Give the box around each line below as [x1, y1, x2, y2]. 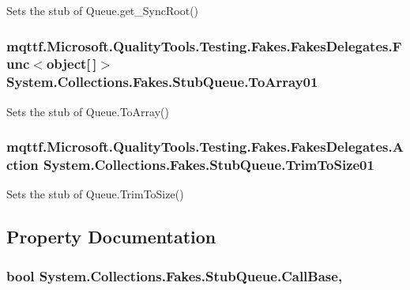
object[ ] [46, 54, 97, 73]
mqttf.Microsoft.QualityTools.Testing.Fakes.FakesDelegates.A [6, 137, 404, 156]
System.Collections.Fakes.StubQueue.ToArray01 [6, 72, 318, 92]
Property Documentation [6, 224, 216, 249]
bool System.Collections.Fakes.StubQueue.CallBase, [6, 266, 343, 285]
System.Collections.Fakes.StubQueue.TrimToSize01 [43, 155, 374, 175]
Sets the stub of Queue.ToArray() [6, 103, 169, 119]
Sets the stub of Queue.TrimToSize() [6, 186, 184, 202]
